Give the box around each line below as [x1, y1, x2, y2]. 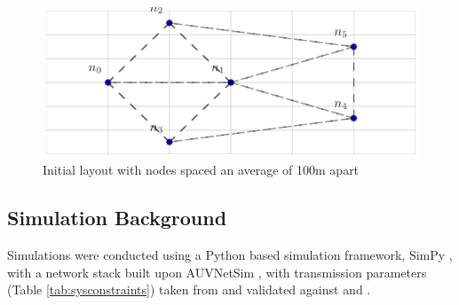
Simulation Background [7, 204, 227, 231]
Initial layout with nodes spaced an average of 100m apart [43, 160, 360, 179]
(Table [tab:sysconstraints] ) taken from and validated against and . [7, 280, 371, 299]
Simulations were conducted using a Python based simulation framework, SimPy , [7, 245, 453, 263]
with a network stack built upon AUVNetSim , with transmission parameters [7, 262, 427, 281]
